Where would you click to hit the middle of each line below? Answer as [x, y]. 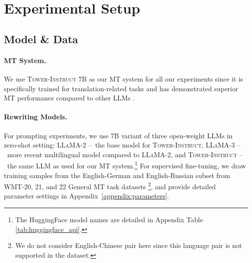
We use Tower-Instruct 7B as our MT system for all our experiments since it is [124, 78]
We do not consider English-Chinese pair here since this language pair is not [129, 245]
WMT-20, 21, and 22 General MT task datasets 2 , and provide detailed [110, 186]
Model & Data [41, 39]
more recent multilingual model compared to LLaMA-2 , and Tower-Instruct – [125, 154]
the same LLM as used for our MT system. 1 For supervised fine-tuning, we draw [126, 165]
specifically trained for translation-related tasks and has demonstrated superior [121, 88]
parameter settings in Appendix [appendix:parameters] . [87, 196]
